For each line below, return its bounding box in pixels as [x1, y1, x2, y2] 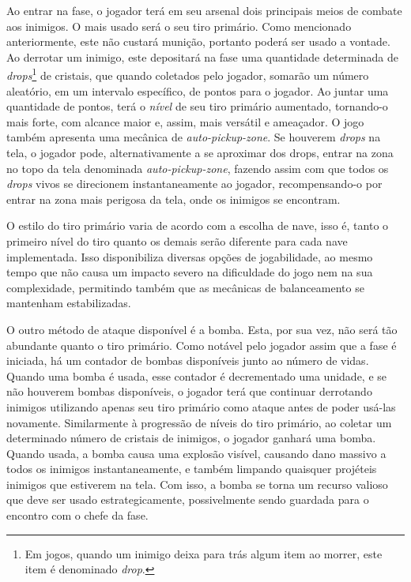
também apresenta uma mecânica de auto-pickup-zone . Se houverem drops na [6, 129, 381, 145]
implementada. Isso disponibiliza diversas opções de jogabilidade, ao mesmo [6, 248, 373, 265]
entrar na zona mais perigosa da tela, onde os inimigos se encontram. [6, 190, 341, 207]
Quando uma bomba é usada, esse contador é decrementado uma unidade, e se [6, 367, 387, 384]
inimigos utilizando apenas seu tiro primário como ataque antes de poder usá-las [6, 398, 396, 415]
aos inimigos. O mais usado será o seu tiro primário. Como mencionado [6, 17, 352, 34]
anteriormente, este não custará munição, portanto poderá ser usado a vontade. [6, 33, 390, 50]
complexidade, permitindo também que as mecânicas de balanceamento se [6, 279, 364, 295]
